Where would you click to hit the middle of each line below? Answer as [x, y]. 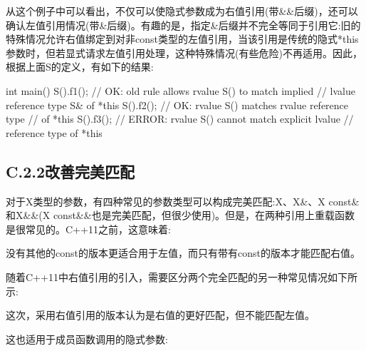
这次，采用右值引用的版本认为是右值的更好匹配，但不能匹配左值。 [160, 315]
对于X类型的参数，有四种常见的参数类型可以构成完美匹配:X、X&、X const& [183, 201]
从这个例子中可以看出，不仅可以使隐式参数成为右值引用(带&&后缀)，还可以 [182, 11]
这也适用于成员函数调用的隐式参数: [87, 339]
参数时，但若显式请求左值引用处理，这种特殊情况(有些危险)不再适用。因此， [184, 52]
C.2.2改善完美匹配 [70, 171]
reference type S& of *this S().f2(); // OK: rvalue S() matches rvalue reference [177, 105]
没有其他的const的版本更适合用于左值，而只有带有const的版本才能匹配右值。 [183, 253]
